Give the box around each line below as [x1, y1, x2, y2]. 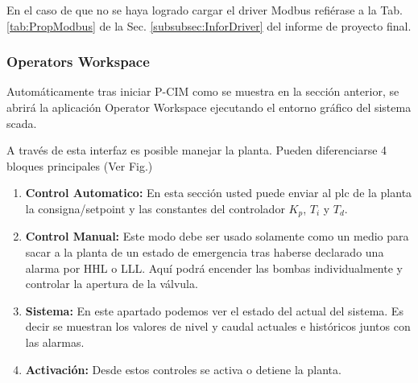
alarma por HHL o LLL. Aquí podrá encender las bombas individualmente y [25, 259, 403, 276]
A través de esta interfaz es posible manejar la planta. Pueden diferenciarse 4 [6, 142, 387, 159]
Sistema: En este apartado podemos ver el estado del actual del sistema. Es [25, 302, 404, 319]
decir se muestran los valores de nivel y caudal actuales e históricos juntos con [25, 318, 411, 335]
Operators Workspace [6, 51, 150, 72]
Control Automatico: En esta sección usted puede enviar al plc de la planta [25, 184, 412, 201]
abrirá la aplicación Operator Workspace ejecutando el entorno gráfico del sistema [6, 99, 412, 115]
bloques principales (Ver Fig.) [6, 157, 153, 174]
